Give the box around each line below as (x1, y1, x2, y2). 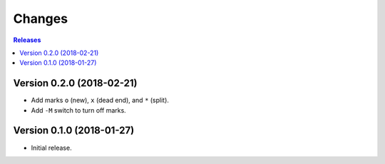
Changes (13, 11, 68, 26)
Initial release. (31, 143, 72, 152)
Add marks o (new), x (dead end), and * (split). (31, 96, 169, 105)
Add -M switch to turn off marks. (31, 106, 126, 114)
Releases (13, 36, 41, 44)
